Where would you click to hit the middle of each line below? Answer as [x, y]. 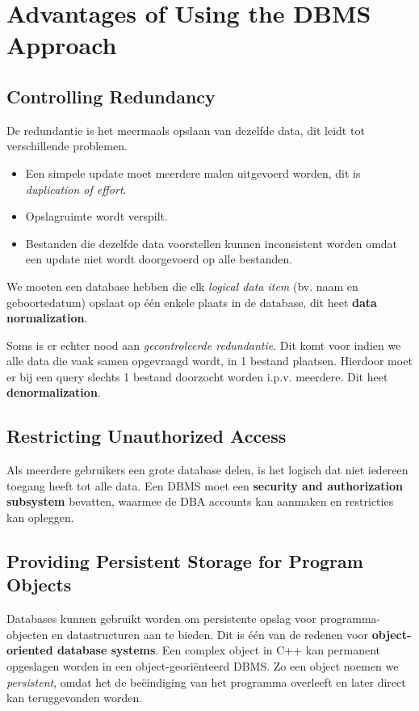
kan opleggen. [40, 517]
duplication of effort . [76, 189]
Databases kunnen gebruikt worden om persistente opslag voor [161, 618]
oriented [30, 650]
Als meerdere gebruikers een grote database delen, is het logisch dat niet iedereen [207, 470]
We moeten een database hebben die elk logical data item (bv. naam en [182, 286]
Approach [62, 45]
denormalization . [54, 392]
